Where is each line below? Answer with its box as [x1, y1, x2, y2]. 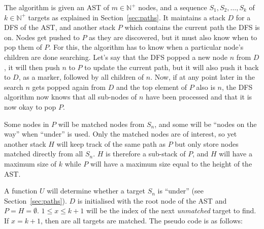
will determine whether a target [47, 185, 146, 196]
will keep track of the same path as [56, 138, 166, 149]
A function [4, 185, 38, 196]
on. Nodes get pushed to [4, 31, 80, 42]
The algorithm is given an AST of [4, 2, 110, 12]
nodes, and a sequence [138, 2, 207, 12]
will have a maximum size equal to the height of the [90, 158, 252, 169]
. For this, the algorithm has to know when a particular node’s [49, 42, 244, 52]
